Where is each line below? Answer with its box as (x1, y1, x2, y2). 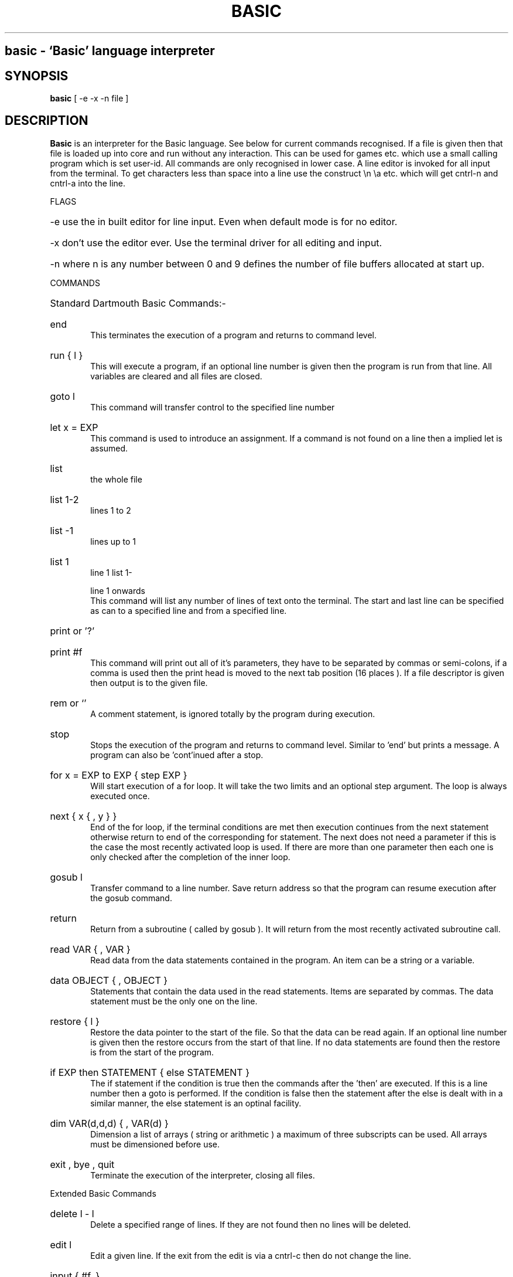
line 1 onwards (90, 585, 145, 596)
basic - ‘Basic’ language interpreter (5, 43, 215, 59)
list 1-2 (50, 493, 79, 505)
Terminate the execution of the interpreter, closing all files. (90, 1170, 315, 1180)
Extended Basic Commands (50, 1188, 156, 1198)
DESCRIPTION (5, 113, 88, 128)
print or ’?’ (50, 624, 95, 637)
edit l (50, 1238, 71, 1251)
